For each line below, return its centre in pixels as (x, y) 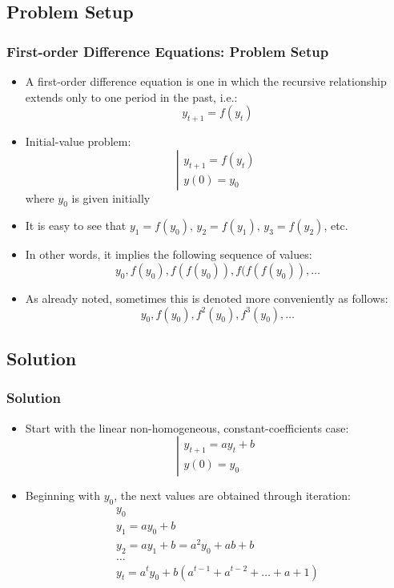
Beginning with (62, 495)
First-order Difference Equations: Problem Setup (168, 51)
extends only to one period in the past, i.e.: (131, 97)
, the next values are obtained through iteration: (232, 495)
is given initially (111, 197)
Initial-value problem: (78, 141)
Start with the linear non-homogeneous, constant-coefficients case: (187, 427)
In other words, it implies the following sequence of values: (169, 254)
